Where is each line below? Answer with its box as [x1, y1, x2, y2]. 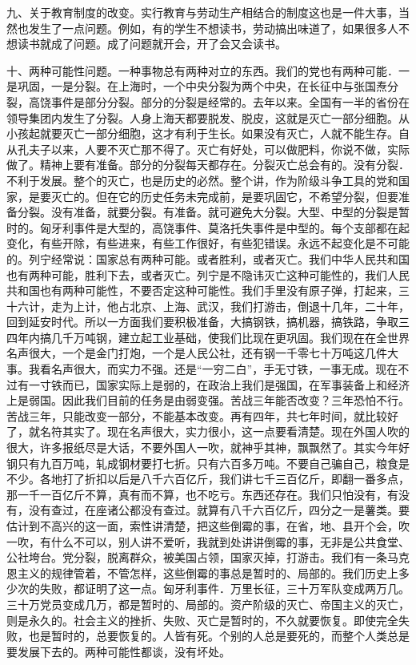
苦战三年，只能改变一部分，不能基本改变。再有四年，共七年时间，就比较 [6, 407, 387, 424]
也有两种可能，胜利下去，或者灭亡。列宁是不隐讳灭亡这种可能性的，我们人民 [6, 266, 410, 283]
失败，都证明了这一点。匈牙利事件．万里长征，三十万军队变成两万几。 [39, 580, 410, 597]
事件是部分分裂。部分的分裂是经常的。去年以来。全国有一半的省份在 [50, 93, 410, 110]
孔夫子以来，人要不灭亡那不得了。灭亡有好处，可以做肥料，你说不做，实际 [17, 140, 410, 157]
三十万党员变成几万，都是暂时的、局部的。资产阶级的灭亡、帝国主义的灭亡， [6, 595, 410, 612]
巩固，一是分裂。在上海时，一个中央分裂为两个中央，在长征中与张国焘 [17, 78, 387, 95]
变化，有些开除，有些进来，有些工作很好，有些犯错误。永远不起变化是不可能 [6, 235, 410, 252]
